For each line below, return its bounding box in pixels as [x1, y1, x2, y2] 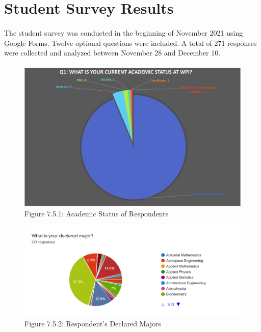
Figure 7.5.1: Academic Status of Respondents [24, 208, 169, 218]
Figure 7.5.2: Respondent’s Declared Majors [24, 318, 162, 328]
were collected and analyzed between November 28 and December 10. [4, 47, 221, 58]
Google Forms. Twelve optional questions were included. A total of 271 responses [4, 37, 257, 48]
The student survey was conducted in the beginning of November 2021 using [4, 27, 243, 38]
